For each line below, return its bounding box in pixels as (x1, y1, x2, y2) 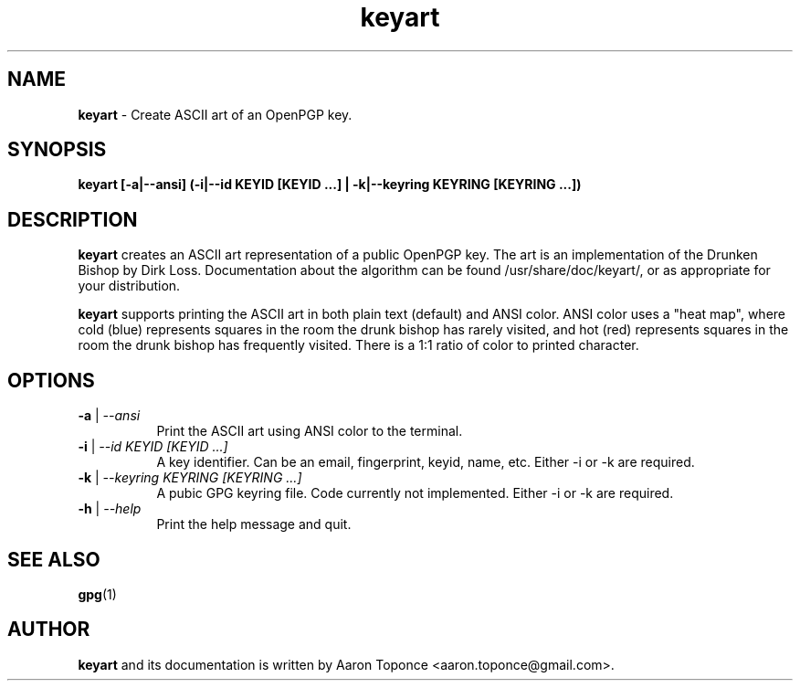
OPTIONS (7, 368, 95, 392)
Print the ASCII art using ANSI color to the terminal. (156, 423, 463, 439)
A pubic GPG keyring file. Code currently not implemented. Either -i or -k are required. (156, 485, 674, 502)
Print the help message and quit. (156, 516, 352, 533)
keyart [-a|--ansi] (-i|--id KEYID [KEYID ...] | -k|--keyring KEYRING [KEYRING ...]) (78, 176, 582, 193)
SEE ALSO (7, 547, 100, 571)
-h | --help (78, 501, 142, 517)
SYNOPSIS (7, 138, 107, 162)
